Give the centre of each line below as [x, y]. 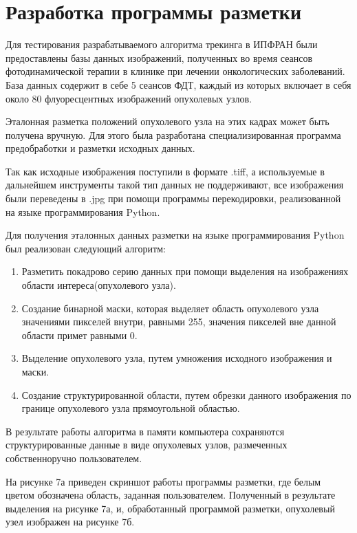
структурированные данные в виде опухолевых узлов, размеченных [147, 445]
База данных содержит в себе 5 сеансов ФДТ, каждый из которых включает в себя [178, 84]
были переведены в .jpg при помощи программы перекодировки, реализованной [173, 198]
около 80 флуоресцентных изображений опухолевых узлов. [129, 98]
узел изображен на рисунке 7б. [70, 522]
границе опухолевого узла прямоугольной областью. [131, 408]
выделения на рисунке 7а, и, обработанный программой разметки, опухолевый [170, 508]
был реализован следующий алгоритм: [86, 248]
